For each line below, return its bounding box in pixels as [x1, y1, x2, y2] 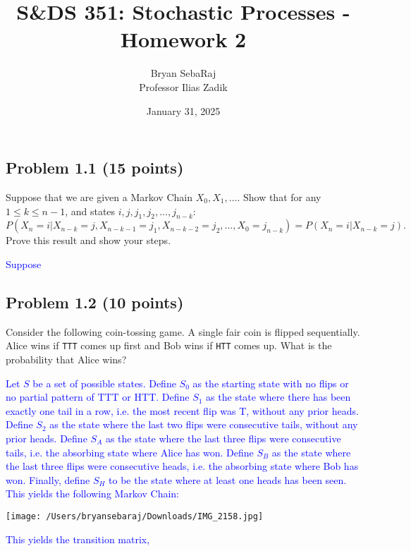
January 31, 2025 [146, 103, 221, 118]
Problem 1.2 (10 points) [6, 291, 184, 313]
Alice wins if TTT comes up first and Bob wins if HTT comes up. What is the [6, 338, 332, 353]
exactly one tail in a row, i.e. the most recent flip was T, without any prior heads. [6, 403, 359, 418]
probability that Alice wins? [6, 351, 127, 366]
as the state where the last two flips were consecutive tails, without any [49, 417, 358, 432]
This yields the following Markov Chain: [6, 486, 179, 501]
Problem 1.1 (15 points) [6, 157, 184, 178]
